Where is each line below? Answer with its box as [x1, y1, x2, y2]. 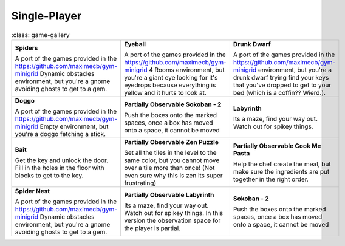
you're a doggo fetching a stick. [15, 129, 106, 138]
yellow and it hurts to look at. [124, 88, 207, 97]
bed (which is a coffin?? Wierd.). [233, 88, 326, 97]
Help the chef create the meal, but [233, 160, 331, 168]
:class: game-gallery [11, 30, 70, 39]
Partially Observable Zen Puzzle [124, 137, 219, 146]
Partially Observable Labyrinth [124, 190, 214, 199]
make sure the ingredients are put [233, 167, 330, 176]
